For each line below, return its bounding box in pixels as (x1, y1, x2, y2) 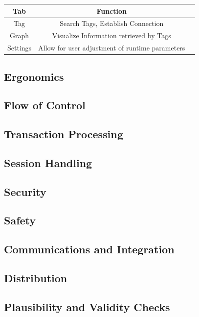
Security (4, 184, 46, 199)
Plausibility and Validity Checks (4, 299, 170, 314)
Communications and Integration (4, 242, 175, 257)
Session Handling (4, 155, 92, 170)
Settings (7, 43, 32, 53)
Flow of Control (4, 98, 86, 113)
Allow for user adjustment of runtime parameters (38, 43, 185, 53)
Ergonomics (4, 69, 64, 84)
